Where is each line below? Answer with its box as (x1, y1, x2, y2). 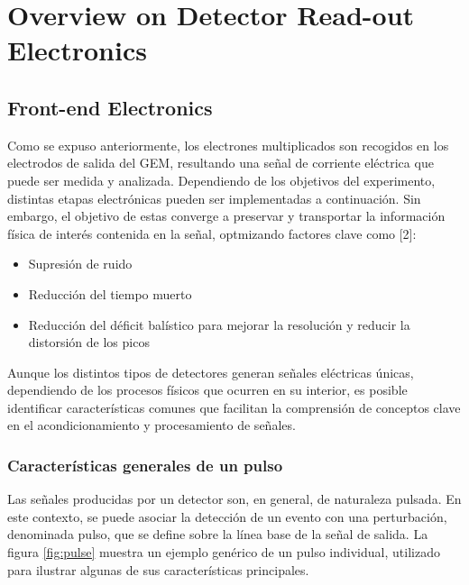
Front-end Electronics (7, 93, 213, 121)
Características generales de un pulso (7, 454, 283, 476)
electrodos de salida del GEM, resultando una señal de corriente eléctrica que (7, 153, 434, 172)
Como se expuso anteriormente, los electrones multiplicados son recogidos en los (7, 135, 449, 154)
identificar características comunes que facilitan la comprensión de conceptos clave (7, 398, 461, 416)
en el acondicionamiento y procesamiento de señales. (7, 416, 296, 434)
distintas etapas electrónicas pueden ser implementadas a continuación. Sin (7, 188, 421, 207)
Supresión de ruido (28, 254, 133, 273)
